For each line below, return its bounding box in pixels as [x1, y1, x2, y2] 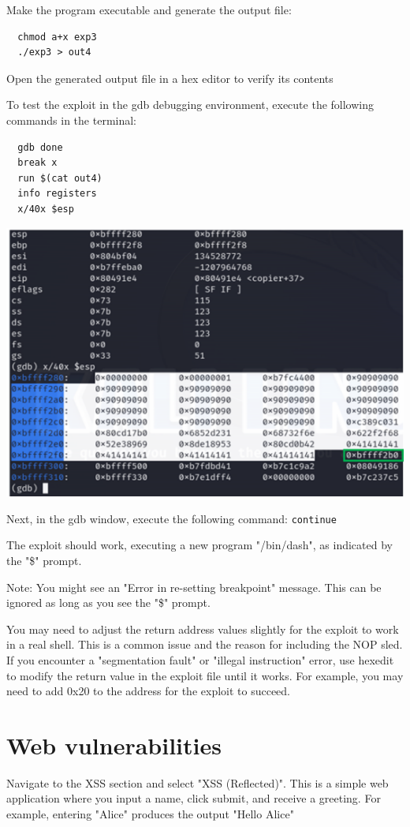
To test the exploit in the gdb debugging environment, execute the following [6, 96, 375, 113]
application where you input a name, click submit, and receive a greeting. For [6, 790, 381, 806]
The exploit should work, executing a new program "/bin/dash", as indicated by [6, 537, 393, 553]
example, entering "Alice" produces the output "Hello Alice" [6, 806, 294, 822]
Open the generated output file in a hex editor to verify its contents [6, 69, 334, 86]
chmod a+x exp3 [17, 31, 97, 43]
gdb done [17, 141, 63, 153]
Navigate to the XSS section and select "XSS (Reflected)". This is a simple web [6, 774, 389, 791]
